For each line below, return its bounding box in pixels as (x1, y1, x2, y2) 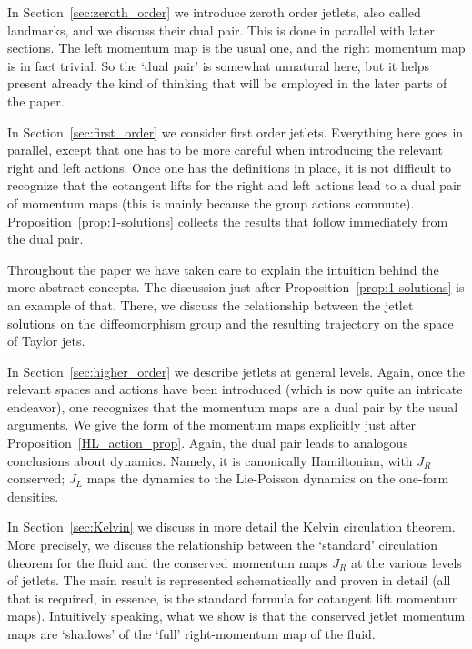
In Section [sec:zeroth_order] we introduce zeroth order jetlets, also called (7, 3, 421, 21)
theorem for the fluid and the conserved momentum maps (7, 553, 328, 572)
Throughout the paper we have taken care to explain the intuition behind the (7, 259, 439, 279)
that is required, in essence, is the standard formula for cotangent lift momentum (7, 588, 459, 607)
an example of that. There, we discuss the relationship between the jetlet (7, 295, 414, 314)
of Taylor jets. (7, 331, 85, 350)
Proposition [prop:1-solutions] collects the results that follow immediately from (7, 211, 448, 230)
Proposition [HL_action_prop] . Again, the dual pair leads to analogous (7, 433, 408, 452)
